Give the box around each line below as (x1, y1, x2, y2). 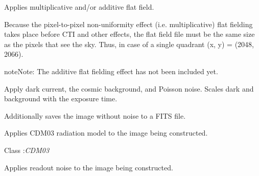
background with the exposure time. (4, 93, 117, 104)
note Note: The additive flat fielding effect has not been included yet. (4, 65, 218, 76)
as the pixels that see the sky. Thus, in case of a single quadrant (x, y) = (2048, (4, 38, 254, 49)
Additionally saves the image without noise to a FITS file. (4, 110, 186, 121)
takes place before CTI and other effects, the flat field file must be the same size (4, 29, 255, 39)
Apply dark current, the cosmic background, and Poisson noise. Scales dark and (4, 83, 254, 94)
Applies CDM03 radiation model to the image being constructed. (4, 127, 208, 138)
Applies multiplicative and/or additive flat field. (4, 2, 154, 12)
